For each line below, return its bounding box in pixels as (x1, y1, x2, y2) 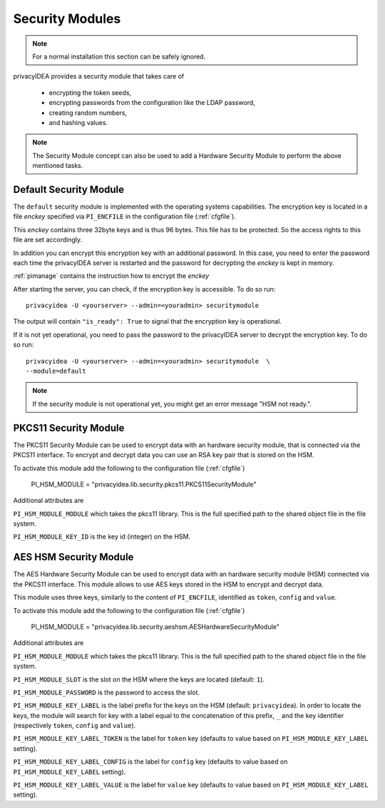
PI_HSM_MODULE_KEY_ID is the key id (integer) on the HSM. (13, 532, 191, 541)
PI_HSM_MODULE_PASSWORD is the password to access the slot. (13, 688, 200, 697)
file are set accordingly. (13, 236, 82, 244)
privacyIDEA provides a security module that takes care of (13, 72, 185, 81)
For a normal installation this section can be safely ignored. (32, 52, 206, 61)
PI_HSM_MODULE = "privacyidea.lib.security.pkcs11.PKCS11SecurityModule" (31, 479, 257, 489)
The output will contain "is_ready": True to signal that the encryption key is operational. (13, 317, 282, 326)
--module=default (26, 367, 86, 375)
